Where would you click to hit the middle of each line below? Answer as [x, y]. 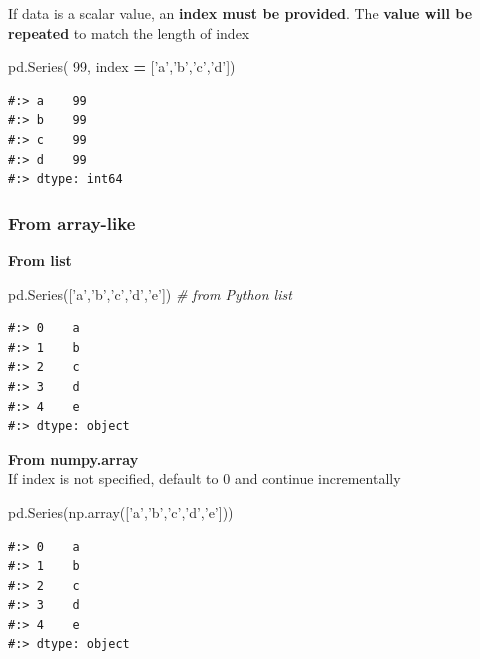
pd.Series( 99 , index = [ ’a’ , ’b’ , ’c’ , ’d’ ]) [122, 66]
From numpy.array [73, 458]
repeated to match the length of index [129, 32]
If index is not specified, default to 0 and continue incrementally [204, 478]
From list [40, 259]
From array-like [72, 222]
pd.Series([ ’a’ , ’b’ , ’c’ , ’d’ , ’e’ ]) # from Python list [150, 293]
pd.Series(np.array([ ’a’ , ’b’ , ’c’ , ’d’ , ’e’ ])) [121, 511]
